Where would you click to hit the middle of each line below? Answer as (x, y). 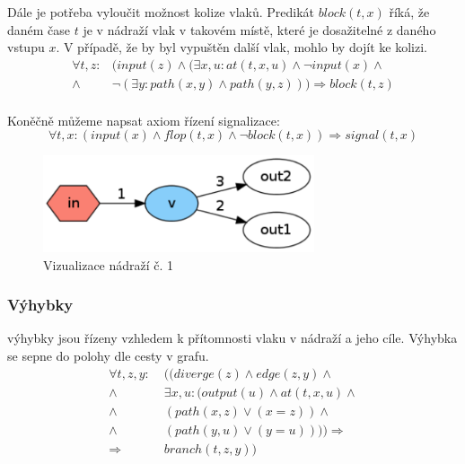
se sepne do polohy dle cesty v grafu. (108, 356)
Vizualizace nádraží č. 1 (109, 264)
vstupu (26, 47)
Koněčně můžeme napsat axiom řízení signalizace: (144, 120)
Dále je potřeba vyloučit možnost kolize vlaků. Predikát (161, 12)
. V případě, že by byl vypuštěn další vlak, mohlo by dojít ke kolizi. (242, 47)
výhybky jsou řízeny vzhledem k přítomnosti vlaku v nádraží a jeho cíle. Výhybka (232, 338)
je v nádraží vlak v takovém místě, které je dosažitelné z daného (259, 29)
